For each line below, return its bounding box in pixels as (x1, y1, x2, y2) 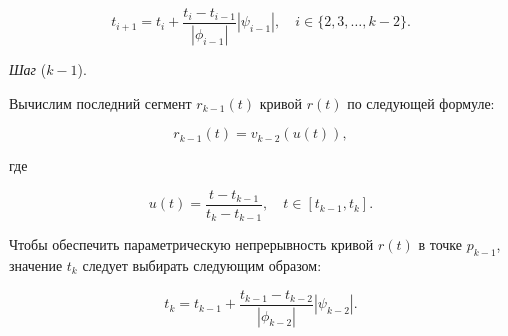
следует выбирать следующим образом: (82, 255, 322, 275)
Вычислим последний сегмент (9, 92, 192, 113)
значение (9, 255, 63, 275)
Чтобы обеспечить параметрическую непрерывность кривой (9, 234, 374, 255)
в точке (418, 234, 462, 255)
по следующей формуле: (347, 92, 495, 113)
